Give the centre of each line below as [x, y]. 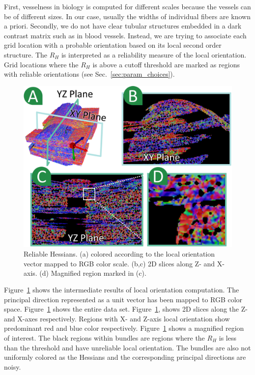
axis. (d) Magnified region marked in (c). [85, 273]
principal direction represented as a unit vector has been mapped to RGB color [123, 299]
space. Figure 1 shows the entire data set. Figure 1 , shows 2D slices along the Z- [126, 309]
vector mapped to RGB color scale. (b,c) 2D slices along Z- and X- [124, 263]
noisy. [13, 366]
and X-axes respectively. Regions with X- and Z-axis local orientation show [117, 318]
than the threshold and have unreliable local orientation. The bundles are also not [127, 347]
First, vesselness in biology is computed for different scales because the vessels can [127, 6]
